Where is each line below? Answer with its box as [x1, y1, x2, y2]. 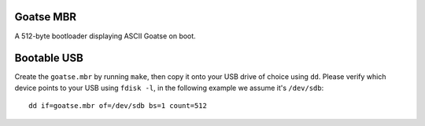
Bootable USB [14, 52, 84, 65]
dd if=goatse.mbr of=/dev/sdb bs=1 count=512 [28, 102, 208, 110]
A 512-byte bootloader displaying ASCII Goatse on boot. [14, 31, 196, 41]
